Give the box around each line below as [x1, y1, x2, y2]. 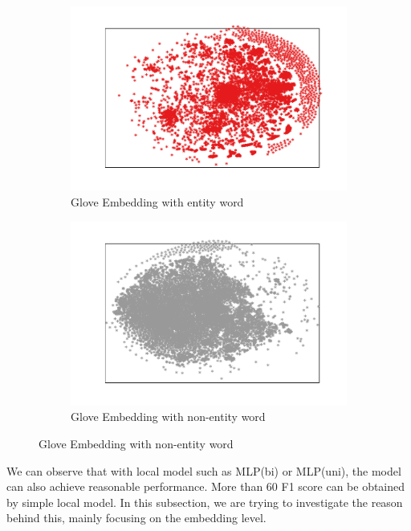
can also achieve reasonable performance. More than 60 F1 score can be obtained [6, 478, 405, 495]
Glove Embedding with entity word [71, 193, 244, 210]
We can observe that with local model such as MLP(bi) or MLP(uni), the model [6, 462, 401, 479]
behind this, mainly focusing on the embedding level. [6, 509, 267, 526]
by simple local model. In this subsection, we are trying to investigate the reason [6, 493, 403, 510]
